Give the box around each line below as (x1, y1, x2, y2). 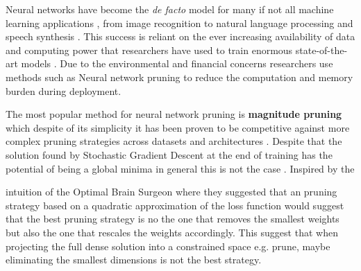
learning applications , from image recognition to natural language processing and (6, 15, 353, 30)
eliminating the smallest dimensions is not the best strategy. (6, 252, 262, 267)
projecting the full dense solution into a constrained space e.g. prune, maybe (6, 238, 330, 253)
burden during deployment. (6, 83, 121, 98)
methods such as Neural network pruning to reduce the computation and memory (6, 69, 353, 84)
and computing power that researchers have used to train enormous (6, 42, 293, 57)
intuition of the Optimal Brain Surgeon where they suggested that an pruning (6, 184, 337, 199)
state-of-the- (295, 42, 348, 57)
